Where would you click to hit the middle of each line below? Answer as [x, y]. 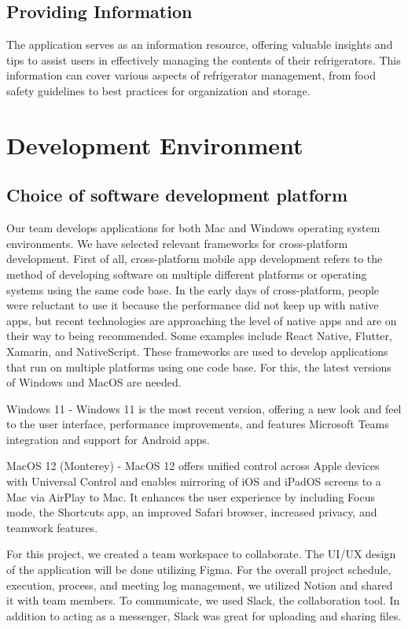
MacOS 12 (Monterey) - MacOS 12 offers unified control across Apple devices [193, 466]
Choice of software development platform [177, 195]
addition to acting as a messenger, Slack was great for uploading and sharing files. [204, 615]
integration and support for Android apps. [108, 439]
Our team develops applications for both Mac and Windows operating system [193, 228]
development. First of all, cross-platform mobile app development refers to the [195, 259]
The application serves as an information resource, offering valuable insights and [200, 44]
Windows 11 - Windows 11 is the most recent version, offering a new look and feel [204, 408]
